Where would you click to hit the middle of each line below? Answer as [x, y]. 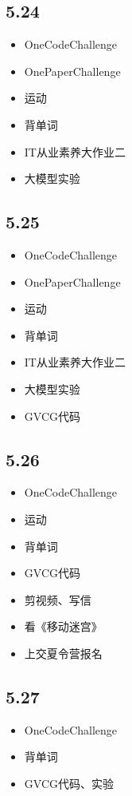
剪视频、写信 [58, 599]
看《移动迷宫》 [63, 626]
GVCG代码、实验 [69, 783]
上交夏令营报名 [63, 653]
